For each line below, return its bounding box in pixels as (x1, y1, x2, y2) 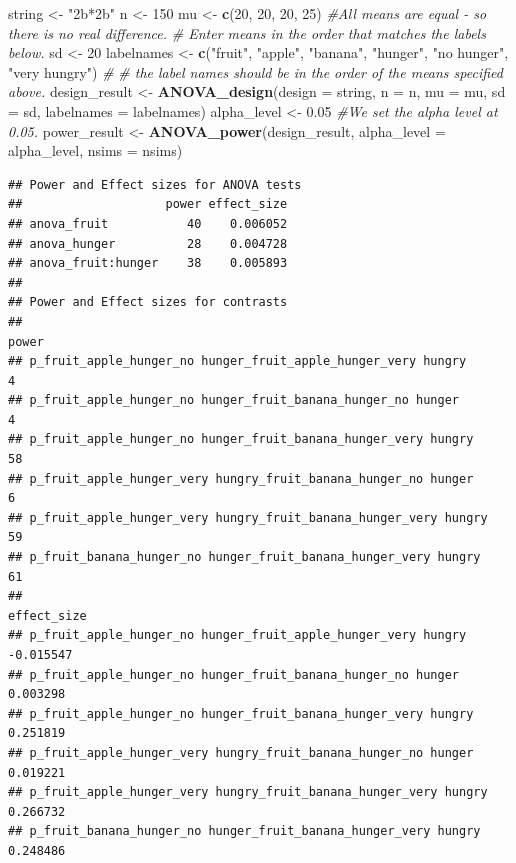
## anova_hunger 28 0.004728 (8, 236, 288, 251)
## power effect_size (8, 197, 288, 212)
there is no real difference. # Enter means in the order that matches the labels (8, 22, 486, 43)
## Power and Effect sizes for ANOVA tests (8, 177, 302, 192)
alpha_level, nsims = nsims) (8, 140, 183, 161)
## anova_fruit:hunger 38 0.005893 (8, 256, 288, 271)
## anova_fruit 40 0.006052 (8, 216, 288, 231)
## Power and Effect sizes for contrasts (8, 295, 288, 310)
